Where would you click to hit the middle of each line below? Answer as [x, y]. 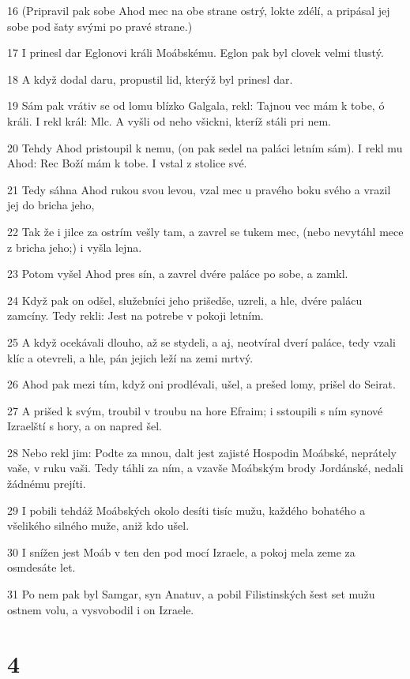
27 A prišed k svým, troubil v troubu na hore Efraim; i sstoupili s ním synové [195, 410]
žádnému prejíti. [47, 484]
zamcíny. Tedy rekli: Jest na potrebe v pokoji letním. [135, 315]
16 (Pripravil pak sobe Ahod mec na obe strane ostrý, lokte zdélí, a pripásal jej [199, 10]
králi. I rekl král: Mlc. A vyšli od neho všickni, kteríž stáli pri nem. [169, 120]
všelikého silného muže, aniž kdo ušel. [98, 525]
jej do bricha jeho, [51, 205]
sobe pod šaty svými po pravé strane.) [100, 26]
